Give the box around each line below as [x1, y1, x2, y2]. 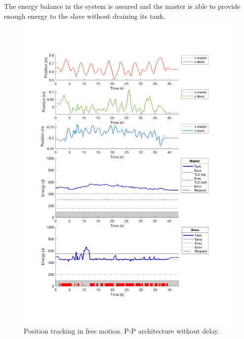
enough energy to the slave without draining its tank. [4, 10, 165, 21]
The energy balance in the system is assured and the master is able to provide [4, 1, 241, 11]
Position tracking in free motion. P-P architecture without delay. [24, 325, 219, 336]
